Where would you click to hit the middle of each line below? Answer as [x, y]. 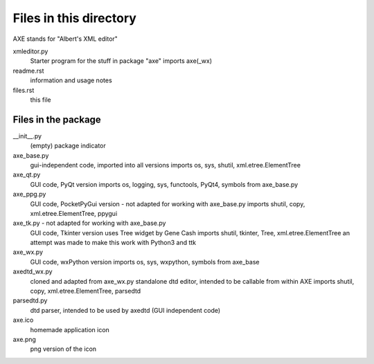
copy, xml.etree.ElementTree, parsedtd [86, 291]
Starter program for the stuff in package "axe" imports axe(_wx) [121, 61]
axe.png [24, 339]
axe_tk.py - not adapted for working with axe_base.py [89, 223]
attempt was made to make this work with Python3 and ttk [113, 243]
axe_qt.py [27, 175]
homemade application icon [70, 329]
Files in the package [57, 119]
